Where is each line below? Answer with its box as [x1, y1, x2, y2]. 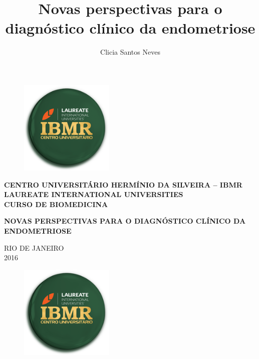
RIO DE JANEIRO [4, 242, 64, 253]
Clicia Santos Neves [100, 47, 160, 57]
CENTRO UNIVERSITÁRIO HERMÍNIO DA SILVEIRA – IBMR [4, 179, 242, 190]
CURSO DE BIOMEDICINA [4, 199, 108, 209]
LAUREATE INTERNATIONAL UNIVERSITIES [4, 189, 183, 200]
